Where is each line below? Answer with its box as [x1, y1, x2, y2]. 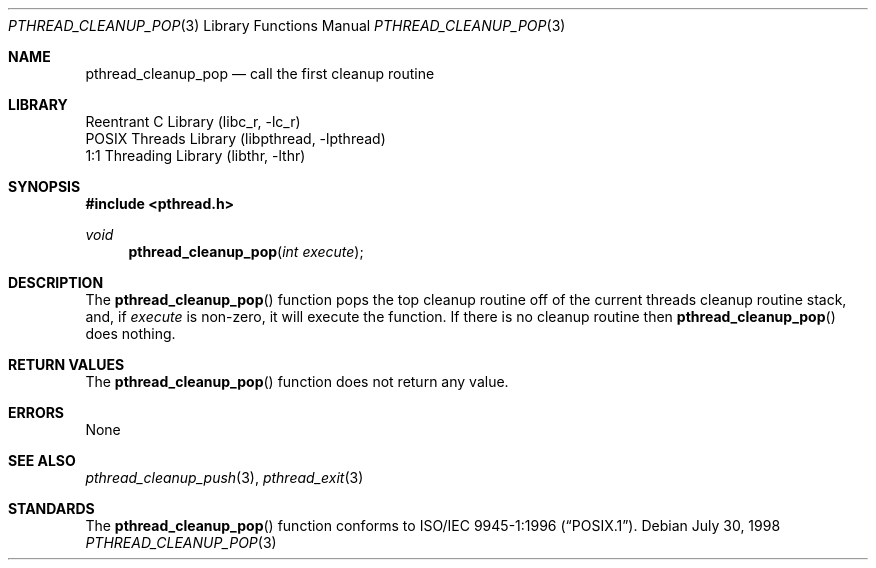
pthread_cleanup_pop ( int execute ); [128, 243, 364, 260]
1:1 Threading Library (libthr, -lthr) [85, 147, 306, 164]
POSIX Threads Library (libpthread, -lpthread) [85, 130, 386, 147]
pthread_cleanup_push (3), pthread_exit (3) [85, 469, 364, 486]
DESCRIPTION [8, 274, 104, 291]
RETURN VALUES [8, 356, 125, 373]
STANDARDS [8, 500, 95, 517]
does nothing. [85, 325, 176, 342]
